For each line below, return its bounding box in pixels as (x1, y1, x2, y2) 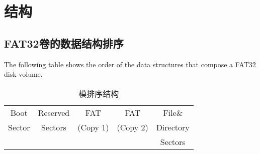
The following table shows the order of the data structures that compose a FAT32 (4, 59, 256, 69)
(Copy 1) (77, 121, 109, 133)
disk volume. (4, 69, 43, 79)
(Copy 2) (117, 121, 148, 133)
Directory (156, 121, 190, 133)
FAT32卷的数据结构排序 (4, 35, 124, 51)
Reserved (38, 106, 70, 118)
